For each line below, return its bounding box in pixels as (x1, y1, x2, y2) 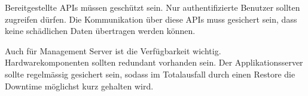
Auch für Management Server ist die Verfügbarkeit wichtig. (5, 44, 221, 57)
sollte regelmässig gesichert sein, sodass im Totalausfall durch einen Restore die (5, 67, 295, 80)
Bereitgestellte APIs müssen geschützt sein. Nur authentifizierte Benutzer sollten (5, 1, 300, 13)
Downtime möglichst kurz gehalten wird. (5, 79, 154, 92)
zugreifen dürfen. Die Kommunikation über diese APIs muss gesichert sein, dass (5, 13, 297, 25)
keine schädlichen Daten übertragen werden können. (5, 24, 196, 37)
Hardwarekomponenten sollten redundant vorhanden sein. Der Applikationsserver (5, 56, 303, 69)
